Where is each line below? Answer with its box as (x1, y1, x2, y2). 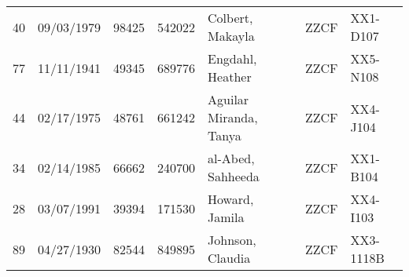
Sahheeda (208, 167, 260, 185)
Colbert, (208, 9, 253, 27)
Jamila (208, 208, 245, 226)
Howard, (208, 190, 254, 208)
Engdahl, (208, 49, 257, 67)
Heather (208, 67, 252, 86)
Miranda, (208, 108, 258, 126)
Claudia (208, 249, 251, 267)
